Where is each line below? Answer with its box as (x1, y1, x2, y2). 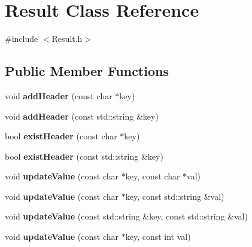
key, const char (125, 170, 180, 182)
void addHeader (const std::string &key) (5, 109, 159, 122)
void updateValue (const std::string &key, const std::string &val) (5, 210, 248, 222)
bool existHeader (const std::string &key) (5, 150, 163, 162)
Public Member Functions (5, 62, 169, 80)
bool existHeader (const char (5, 130, 117, 142)
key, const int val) (125, 230, 191, 243)
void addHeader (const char (5, 89, 113, 102)
